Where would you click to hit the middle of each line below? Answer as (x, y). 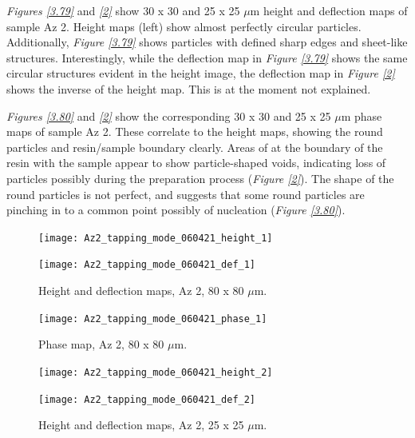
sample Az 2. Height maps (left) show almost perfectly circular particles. (184, 26)
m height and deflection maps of (329, 10)
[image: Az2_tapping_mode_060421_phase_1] (153, 319)
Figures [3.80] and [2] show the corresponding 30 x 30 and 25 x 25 (169, 115)
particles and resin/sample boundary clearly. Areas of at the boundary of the (195, 147)
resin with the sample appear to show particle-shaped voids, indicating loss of (196, 163)
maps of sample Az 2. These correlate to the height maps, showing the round (195, 131)
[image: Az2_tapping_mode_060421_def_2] (147, 399)
